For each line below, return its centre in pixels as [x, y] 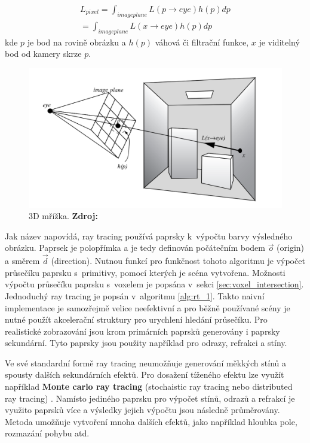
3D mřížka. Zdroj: [63, 216]
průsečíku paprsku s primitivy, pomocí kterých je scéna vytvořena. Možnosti [145, 272]
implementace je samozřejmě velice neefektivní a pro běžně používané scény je [148, 307]
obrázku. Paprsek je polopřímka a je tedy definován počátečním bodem [135, 248]
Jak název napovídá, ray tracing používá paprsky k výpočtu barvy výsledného [149, 236]
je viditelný [279, 42]
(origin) [291, 248]
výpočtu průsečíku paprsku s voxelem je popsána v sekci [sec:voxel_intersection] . [154, 284]
